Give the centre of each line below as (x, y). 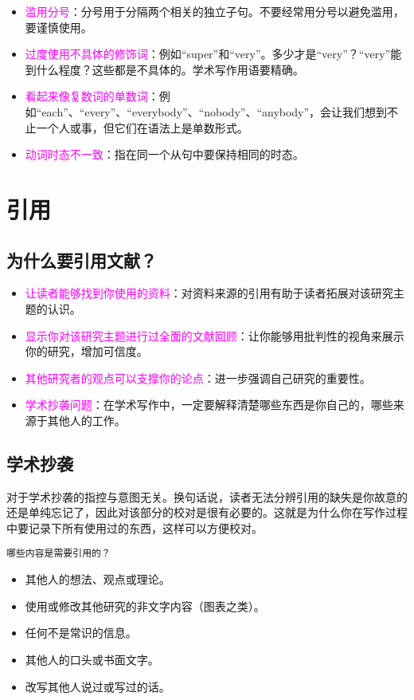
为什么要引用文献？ (82, 260)
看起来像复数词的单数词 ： (92, 96)
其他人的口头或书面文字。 (92, 659)
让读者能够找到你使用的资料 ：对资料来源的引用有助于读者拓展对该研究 (209, 293)
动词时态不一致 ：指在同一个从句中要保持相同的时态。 (164, 154)
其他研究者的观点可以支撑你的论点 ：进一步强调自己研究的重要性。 (198, 378)
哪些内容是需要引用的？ (59, 554)
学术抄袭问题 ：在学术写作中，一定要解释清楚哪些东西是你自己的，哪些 (209, 405)
